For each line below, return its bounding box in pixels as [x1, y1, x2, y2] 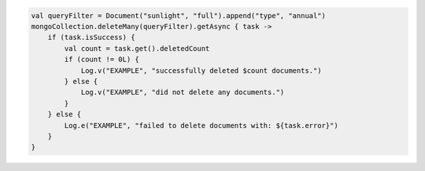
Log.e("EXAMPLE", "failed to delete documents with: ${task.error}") [64, 121, 338, 129]
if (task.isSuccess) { [47, 33, 135, 42]
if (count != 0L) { [64, 55, 139, 64]
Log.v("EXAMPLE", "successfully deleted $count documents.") [80, 66, 322, 75]
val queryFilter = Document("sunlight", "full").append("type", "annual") [31, 11, 327, 20]
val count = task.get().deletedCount [64, 44, 210, 53]
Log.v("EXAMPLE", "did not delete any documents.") [80, 88, 285, 97]
